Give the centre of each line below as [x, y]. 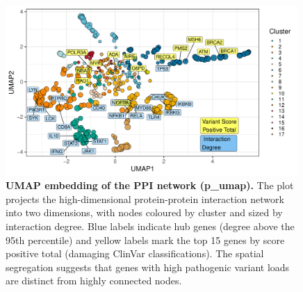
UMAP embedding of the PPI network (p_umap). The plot [150, 185]
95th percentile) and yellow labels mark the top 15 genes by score [145, 240]
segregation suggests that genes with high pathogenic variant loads [148, 267]
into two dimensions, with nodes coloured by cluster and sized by [144, 212]
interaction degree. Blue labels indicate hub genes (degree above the [150, 226]
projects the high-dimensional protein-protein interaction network [145, 198]
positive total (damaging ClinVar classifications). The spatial [135, 253]
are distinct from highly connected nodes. [94, 281]
